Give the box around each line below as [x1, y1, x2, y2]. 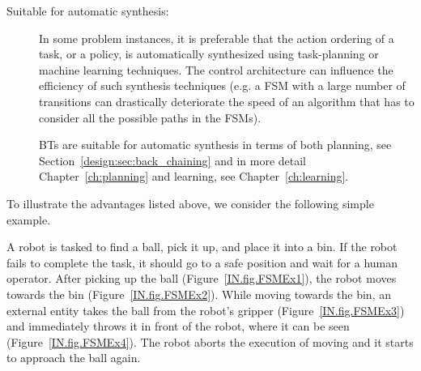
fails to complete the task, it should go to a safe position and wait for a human [6, 254, 398, 271]
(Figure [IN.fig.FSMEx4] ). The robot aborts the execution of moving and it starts [6, 333, 414, 350]
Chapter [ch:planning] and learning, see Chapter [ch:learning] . [39, 168, 349, 185]
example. [6, 211, 51, 228]
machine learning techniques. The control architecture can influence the [39, 61, 393, 78]
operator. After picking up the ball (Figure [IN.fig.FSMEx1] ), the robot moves [6, 270, 397, 287]
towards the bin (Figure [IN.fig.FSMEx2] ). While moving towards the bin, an [6, 285, 391, 302]
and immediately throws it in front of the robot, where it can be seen [6, 318, 350, 335]
